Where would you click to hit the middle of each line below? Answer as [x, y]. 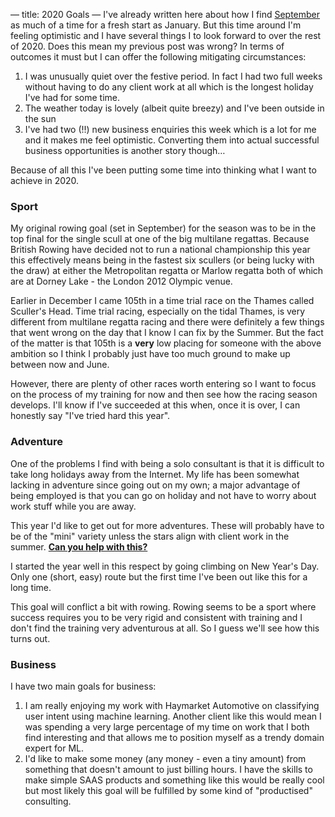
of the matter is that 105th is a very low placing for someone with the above [166, 343]
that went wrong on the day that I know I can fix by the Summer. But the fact [167, 333]
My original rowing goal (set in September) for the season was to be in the [163, 228]
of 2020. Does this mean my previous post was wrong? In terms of [147, 46]
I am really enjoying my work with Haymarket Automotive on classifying [172, 705]
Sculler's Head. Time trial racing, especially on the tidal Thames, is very [158, 311]
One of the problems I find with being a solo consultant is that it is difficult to [167, 463]
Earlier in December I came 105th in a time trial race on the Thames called [162, 301]
